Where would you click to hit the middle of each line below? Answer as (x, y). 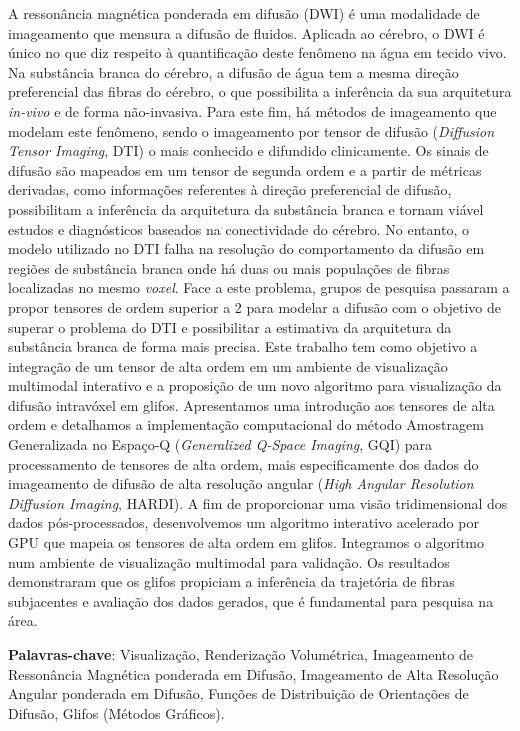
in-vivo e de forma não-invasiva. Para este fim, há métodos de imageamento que (252, 110)
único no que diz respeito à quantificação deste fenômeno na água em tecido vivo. (257, 52)
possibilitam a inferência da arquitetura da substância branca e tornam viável (246, 208)
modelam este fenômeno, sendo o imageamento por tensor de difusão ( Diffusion (251, 130)
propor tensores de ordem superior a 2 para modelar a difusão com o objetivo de (254, 306)
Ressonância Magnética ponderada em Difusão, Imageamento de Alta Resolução (253, 673)
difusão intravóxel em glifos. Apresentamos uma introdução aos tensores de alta (251, 404)
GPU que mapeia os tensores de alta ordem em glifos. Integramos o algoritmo (246, 542)
